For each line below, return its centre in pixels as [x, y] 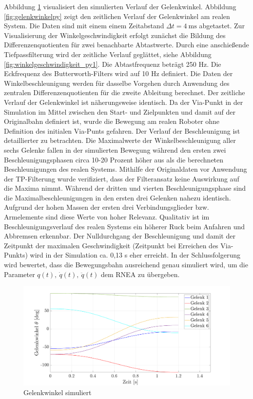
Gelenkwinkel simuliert [58, 392]
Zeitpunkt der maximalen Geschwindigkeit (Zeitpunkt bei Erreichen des [111, 245]
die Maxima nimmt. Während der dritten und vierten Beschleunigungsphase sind [125, 188]
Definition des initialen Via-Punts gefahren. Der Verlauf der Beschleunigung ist [122, 130]
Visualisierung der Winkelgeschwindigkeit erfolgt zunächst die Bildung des [115, 35]
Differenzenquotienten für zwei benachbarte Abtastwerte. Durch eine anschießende [126, 45]
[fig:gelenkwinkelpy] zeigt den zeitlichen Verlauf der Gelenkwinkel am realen [117, 16]
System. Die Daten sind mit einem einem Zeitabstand [84, 26]
